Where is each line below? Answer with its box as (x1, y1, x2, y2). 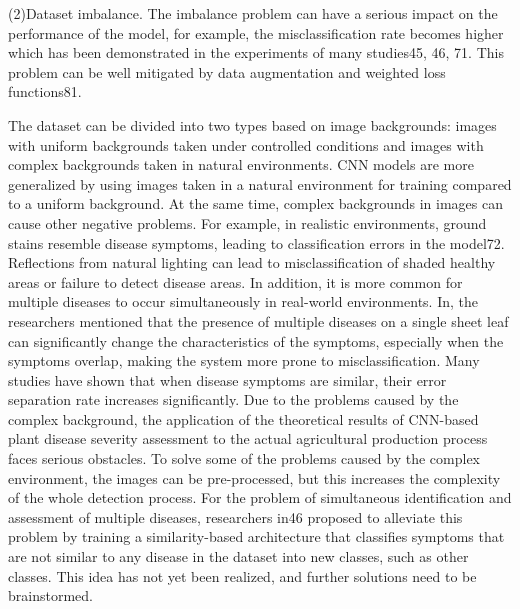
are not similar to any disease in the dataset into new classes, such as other (8, 546, 469, 567)
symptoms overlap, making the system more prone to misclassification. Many (8, 350, 480, 371)
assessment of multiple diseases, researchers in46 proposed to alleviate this (8, 506, 463, 527)
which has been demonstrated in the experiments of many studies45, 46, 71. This (8, 42, 504, 63)
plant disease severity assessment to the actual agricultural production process (8, 428, 488, 449)
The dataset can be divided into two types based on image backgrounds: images (8, 114, 497, 135)
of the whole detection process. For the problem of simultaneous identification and (8, 487, 512, 508)
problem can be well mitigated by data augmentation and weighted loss (8, 61, 446, 82)
